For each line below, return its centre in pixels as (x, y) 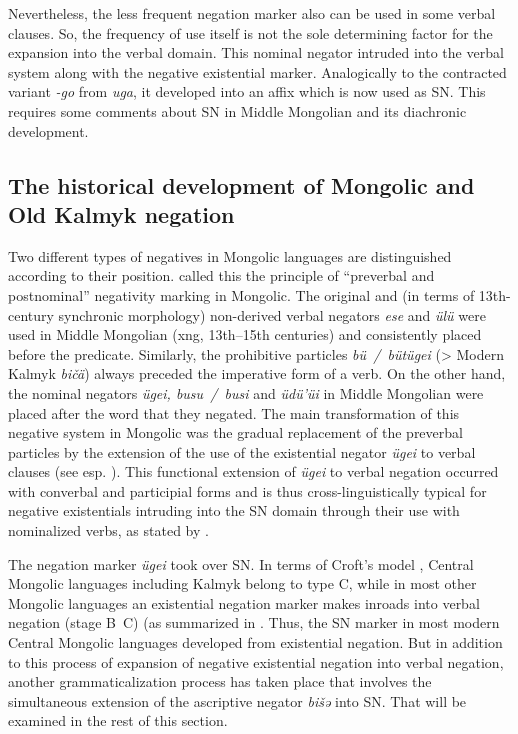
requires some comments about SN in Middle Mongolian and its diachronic (237, 110)
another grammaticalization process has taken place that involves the (220, 681)
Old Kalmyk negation (121, 213)
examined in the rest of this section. (118, 720)
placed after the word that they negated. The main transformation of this (234, 412)
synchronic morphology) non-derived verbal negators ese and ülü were (272, 314)
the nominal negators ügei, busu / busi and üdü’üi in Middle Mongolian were (246, 392)
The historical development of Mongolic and (241, 184)
